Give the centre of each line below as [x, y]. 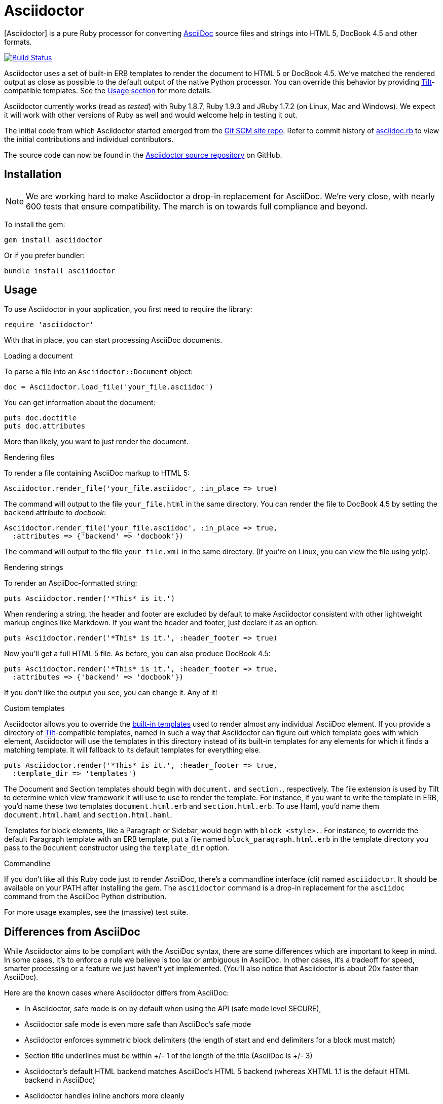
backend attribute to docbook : [55, 513]
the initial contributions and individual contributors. [89, 139]
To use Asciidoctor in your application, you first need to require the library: [128, 309]
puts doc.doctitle [41, 418]
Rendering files [29, 457]
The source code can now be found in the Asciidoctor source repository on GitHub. [143, 155]
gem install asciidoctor [53, 240]
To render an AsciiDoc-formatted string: [71, 583]
